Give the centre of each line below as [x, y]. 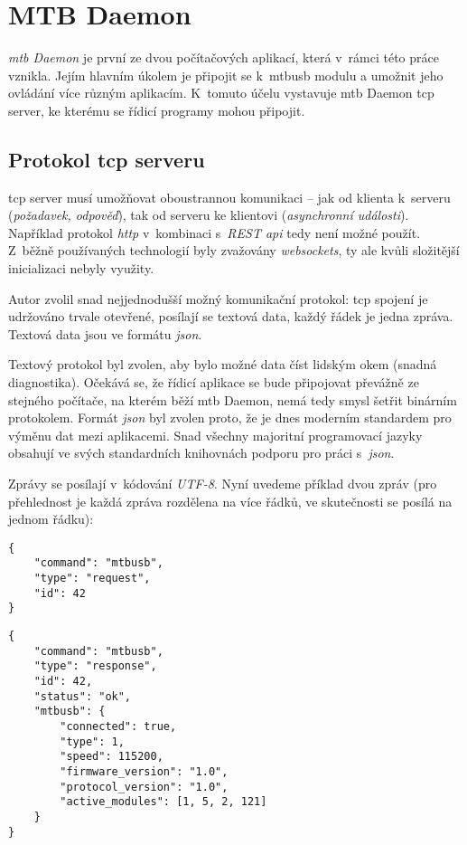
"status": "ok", [83, 696]
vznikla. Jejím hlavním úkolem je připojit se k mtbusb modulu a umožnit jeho [226, 75]
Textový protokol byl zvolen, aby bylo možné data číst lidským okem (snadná [223, 364]
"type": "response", [95, 666]
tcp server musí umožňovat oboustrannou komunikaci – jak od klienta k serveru [229, 197]
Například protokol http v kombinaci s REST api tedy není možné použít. [215, 232]
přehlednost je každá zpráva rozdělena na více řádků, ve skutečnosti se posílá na [230, 501]
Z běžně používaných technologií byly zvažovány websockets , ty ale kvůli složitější [234, 250]
